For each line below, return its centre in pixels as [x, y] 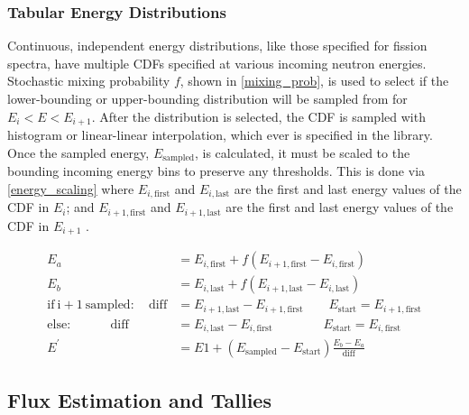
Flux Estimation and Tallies [139, 400]
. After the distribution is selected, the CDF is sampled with [258, 116]
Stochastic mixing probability [89, 81]
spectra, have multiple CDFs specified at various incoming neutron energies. [217, 63]
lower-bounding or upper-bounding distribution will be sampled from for [207, 98]
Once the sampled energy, [78, 152]
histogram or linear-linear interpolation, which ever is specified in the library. [220, 135]
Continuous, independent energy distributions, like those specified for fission [217, 46]
